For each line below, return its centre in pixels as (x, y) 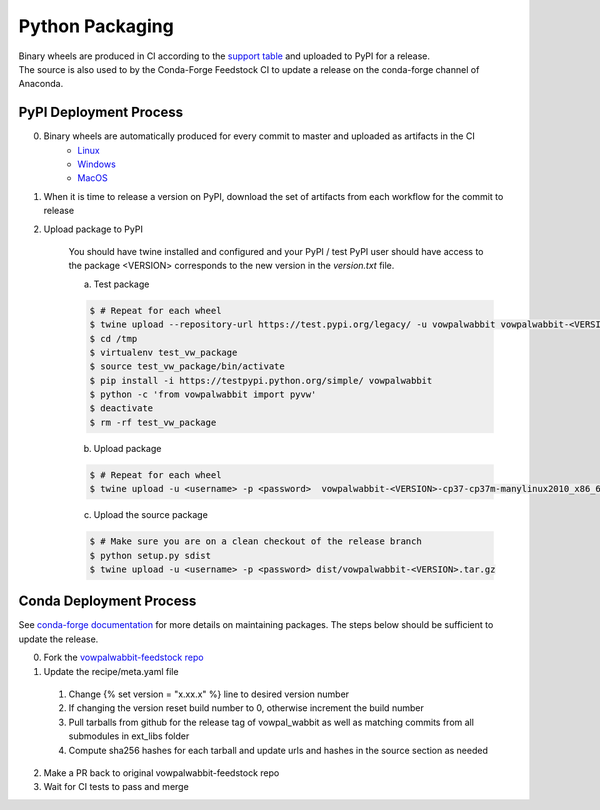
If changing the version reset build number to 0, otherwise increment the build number (246, 708)
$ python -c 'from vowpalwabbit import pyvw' (203, 394)
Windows (97, 164)
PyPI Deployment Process (101, 112)
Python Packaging (96, 26)
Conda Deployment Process (107, 601)
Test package (121, 284)
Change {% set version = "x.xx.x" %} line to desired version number (209, 694)
